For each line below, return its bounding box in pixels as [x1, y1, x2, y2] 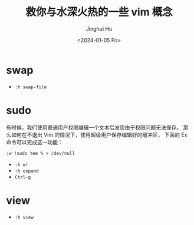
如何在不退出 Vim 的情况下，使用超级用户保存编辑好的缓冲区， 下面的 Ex [11, 131, 188, 138]
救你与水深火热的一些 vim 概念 [25, 5, 173, 19]
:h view [14, 214, 34, 220]
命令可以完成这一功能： [6, 138, 63, 145]
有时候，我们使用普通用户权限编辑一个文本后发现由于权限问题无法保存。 [6, 124, 182, 131]
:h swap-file [14, 84, 47, 90]
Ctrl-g [14, 174, 31, 180]
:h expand [14, 168, 40, 174]
